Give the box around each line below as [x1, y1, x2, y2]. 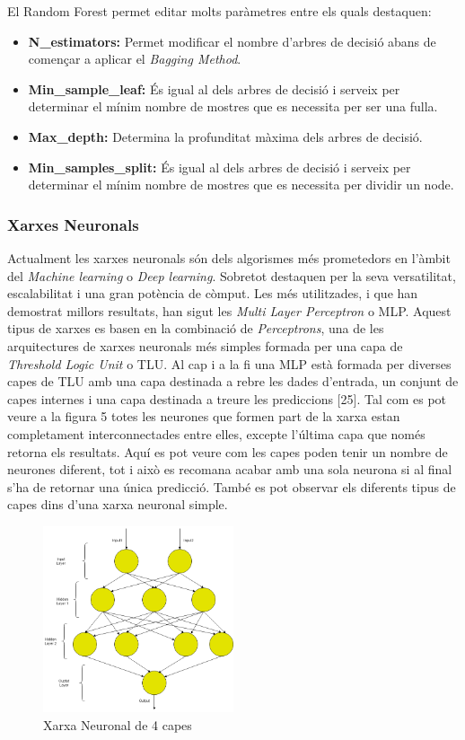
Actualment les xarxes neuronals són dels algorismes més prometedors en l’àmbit [7, 248, 451, 267]
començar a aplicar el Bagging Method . [28, 49, 241, 68]
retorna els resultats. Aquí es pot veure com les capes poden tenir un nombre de [7, 442, 448, 461]
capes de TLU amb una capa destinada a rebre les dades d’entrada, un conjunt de [7, 372, 459, 391]
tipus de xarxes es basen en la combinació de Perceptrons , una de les [7, 319, 384, 338]
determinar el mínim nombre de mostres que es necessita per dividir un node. [28, 175, 454, 194]
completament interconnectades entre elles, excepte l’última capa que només [7, 424, 426, 443]
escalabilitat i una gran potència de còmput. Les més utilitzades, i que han [7, 284, 418, 303]
